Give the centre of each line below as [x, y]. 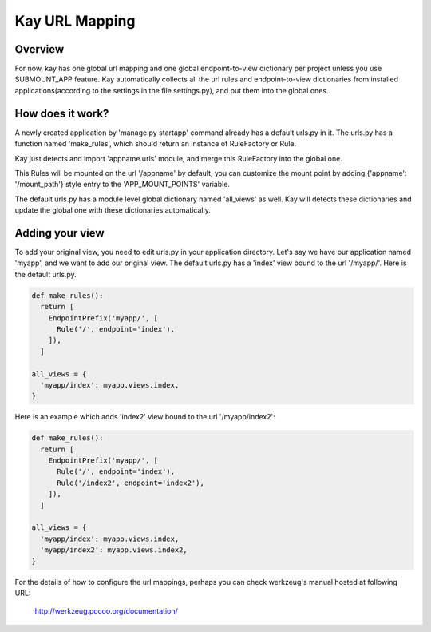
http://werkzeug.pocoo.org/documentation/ [107, 611]
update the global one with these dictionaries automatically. [113, 210]
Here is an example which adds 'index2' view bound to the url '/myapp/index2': [145, 417]
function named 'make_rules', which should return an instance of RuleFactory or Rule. [156, 144]
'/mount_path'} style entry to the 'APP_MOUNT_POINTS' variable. [123, 185]
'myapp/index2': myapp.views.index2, [114, 550]
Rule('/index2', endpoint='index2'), [131, 483]
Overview [40, 49]
